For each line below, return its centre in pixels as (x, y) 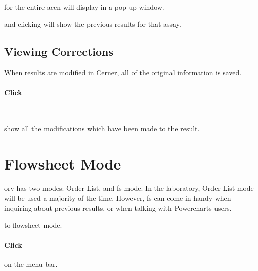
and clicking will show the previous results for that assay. (93, 24)
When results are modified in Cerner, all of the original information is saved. (123, 72)
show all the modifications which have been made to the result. (102, 129)
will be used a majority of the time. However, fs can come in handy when (118, 198)
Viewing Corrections (59, 51)
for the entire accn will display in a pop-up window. (84, 7)
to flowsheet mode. (33, 225)
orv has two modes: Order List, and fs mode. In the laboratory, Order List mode (129, 188)
